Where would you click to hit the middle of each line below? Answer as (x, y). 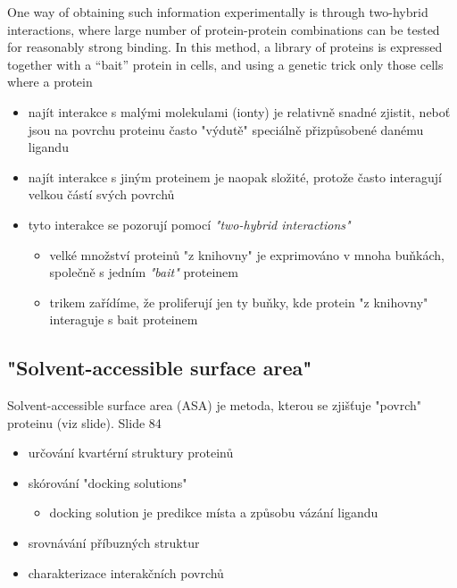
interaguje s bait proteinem (124, 319)
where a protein (50, 82)
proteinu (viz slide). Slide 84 (84, 422)
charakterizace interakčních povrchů (126, 572)
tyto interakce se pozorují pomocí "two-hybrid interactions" (189, 224)
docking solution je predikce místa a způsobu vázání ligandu (214, 512)
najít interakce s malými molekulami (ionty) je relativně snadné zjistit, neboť (239, 111)
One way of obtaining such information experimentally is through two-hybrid (218, 12)
